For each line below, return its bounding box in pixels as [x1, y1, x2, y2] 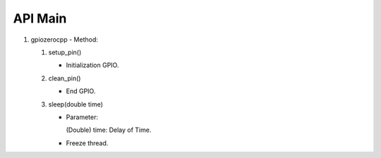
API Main [13, 11, 67, 26]
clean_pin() [48, 74, 81, 83]
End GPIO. [66, 87, 96, 95]
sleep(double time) [48, 99, 104, 109]
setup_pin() [48, 48, 82, 56]
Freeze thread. [66, 138, 109, 147]
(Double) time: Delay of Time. [66, 126, 152, 134]
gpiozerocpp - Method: [30, 35, 98, 44]
